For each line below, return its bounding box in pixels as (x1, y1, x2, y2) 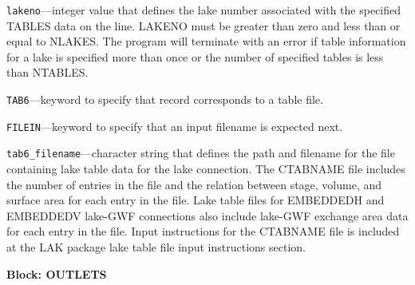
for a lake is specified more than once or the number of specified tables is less (6, 48, 384, 65)
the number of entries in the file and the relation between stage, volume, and (6, 176, 382, 192)
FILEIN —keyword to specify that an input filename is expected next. (6, 117, 343, 134)
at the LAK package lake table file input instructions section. (6, 238, 306, 255)
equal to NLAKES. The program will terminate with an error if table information (6, 33, 406, 49)
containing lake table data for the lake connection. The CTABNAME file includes (6, 160, 405, 176)
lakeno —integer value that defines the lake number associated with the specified (6, 2, 401, 18)
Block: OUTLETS (6, 265, 107, 282)
